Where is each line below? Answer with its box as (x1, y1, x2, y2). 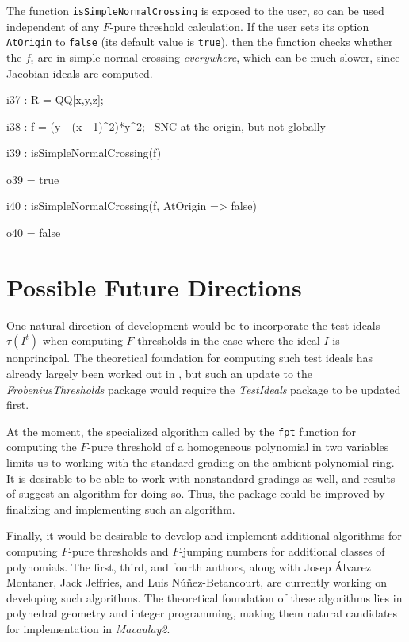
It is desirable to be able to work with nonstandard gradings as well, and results (6, 469, 396, 486)
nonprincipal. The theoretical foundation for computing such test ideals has (6, 350, 373, 366)
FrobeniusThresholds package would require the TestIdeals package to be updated (6, 380, 401, 397)
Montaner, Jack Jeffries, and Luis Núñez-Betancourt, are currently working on (6, 574, 387, 590)
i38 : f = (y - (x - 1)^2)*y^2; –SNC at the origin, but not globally (6, 117, 326, 134)
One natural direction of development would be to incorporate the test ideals (6, 316, 380, 333)
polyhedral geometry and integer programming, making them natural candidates (6, 605, 398, 621)
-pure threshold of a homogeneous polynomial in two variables (87, 438, 389, 455)
